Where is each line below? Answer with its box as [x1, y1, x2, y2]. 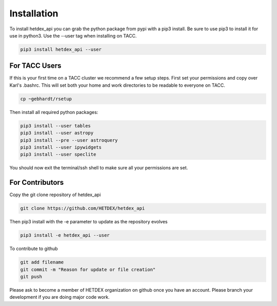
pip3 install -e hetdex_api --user [20, 233, 110, 238]
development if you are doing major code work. [9, 294, 110, 300]
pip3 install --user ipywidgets [20, 144, 102, 150]
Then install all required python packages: [9, 109, 98, 115]
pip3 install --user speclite [20, 151, 96, 158]
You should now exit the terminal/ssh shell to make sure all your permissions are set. [9, 165, 188, 171]
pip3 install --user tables [20, 123, 91, 128]
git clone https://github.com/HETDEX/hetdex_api [20, 205, 145, 212]
